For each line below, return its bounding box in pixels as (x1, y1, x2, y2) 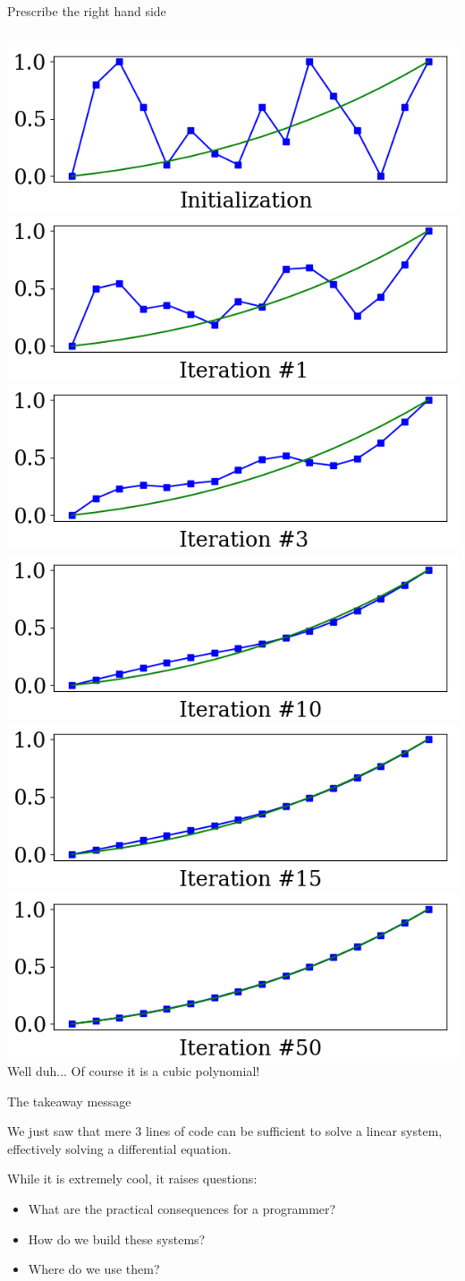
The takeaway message (7, 1091, 131, 1110)
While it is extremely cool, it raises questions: (7, 1169, 258, 1188)
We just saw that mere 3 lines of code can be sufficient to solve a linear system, (7, 1122, 443, 1140)
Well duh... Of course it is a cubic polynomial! (7, 1061, 260, 1080)
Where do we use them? (28, 1260, 160, 1278)
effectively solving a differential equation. (7, 1139, 232, 1157)
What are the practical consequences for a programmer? (28, 1199, 336, 1217)
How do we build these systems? (28, 1229, 206, 1248)
